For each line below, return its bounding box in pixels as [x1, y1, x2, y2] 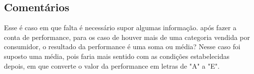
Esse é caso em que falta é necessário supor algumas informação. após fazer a [4, 22, 237, 33]
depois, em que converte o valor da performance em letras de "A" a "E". [4, 60, 220, 71]
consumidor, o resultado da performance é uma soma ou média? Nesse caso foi [4, 41, 241, 52]
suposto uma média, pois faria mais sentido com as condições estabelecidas [4, 51, 230, 61]
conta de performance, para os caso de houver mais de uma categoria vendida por [4, 32, 250, 42]
